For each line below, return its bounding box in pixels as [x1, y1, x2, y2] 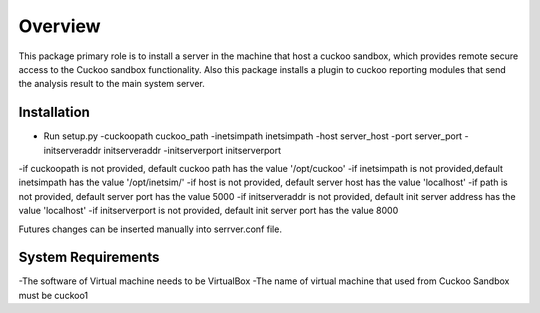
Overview [18, 15, 101, 37]
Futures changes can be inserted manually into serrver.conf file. [18, 223, 282, 235]
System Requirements [18, 249, 160, 266]
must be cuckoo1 [18, 289, 89, 301]
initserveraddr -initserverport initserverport [103, 144, 282, 156]
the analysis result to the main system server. [18, 78, 205, 90]
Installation [18, 104, 90, 121]
